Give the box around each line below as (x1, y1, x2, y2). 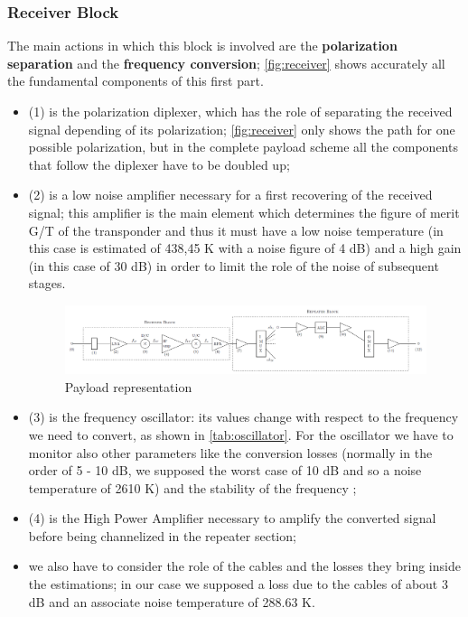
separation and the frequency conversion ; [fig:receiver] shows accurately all (7, 53, 445, 72)
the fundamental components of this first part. (7, 71, 264, 90)
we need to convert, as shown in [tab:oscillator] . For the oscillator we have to (28, 425, 454, 444)
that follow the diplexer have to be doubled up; (28, 154, 290, 173)
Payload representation (64, 377, 192, 396)
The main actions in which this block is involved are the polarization (7, 36, 398, 55)
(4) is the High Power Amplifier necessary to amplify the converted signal (28, 509, 436, 528)
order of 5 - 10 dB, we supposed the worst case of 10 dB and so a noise (28, 461, 422, 480)
